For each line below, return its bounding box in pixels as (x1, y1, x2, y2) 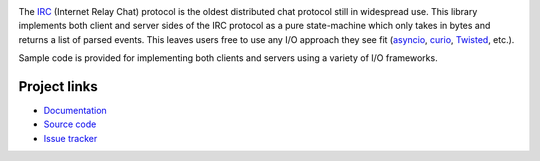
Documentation (43, 105, 107, 117)
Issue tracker (43, 132, 98, 144)
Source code (43, 118, 97, 130)
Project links (18, 78, 99, 95)
